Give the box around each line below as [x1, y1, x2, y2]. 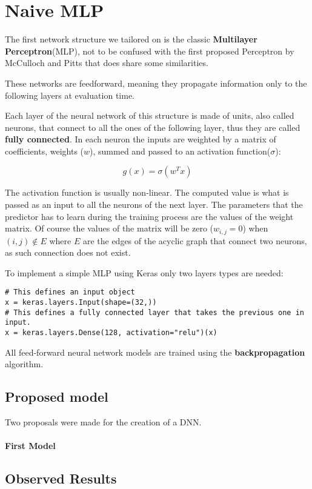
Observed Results [5, 469, 117, 488]
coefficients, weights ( [5, 144, 84, 157]
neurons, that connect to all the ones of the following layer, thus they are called [5, 121, 300, 133]
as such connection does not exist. [5, 246, 131, 259]
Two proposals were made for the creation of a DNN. [5, 416, 202, 428]
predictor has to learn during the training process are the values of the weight [5, 210, 294, 222]
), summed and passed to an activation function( [90, 144, 271, 157]
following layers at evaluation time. [5, 88, 135, 101]
